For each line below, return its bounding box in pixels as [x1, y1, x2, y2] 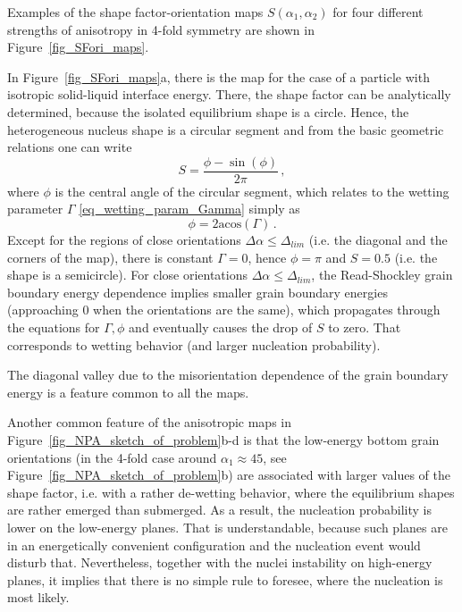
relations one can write [7, 138, 132, 156]
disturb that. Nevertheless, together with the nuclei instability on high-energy [7, 553, 433, 572]
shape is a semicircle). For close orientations [7, 265, 248, 284]
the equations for [7, 317, 100, 336]
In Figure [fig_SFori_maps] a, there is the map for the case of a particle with [7, 67, 430, 86]
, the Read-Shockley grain [311, 265, 453, 284]
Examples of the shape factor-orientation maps [7, 3, 264, 21]
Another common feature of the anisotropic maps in [7, 413, 291, 432]
